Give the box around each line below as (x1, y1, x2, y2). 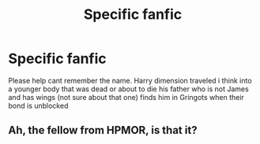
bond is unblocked (8, 101, 69, 110)
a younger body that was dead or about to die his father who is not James (8, 84, 249, 94)
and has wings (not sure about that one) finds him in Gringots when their (8, 92, 245, 102)
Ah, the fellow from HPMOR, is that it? (8, 124, 198, 137)
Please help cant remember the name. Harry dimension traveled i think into (8, 76, 252, 85)
